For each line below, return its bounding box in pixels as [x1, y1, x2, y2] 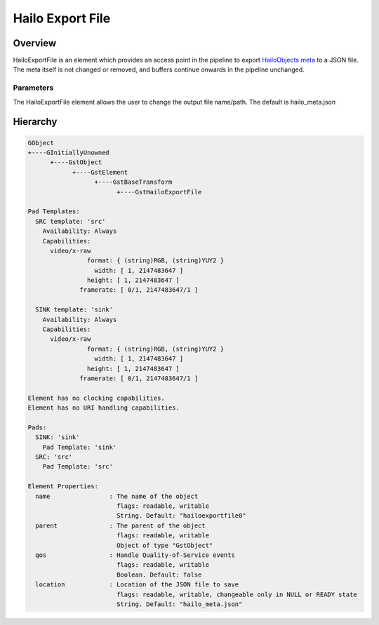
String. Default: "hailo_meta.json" [116, 600, 243, 608]
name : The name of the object [35, 492, 199, 500]
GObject [27, 139, 54, 147]
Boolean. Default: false [116, 570, 202, 579]
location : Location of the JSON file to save [35, 581, 239, 589]
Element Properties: [27, 483, 98, 490]
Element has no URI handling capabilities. [27, 404, 180, 412]
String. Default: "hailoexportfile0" [116, 512, 246, 520]
